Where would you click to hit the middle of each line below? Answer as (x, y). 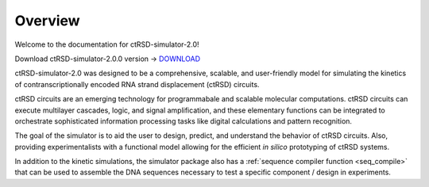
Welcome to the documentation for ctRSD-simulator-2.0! (107, 44)
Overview (47, 21)
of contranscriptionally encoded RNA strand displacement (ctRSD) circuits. (137, 84)
